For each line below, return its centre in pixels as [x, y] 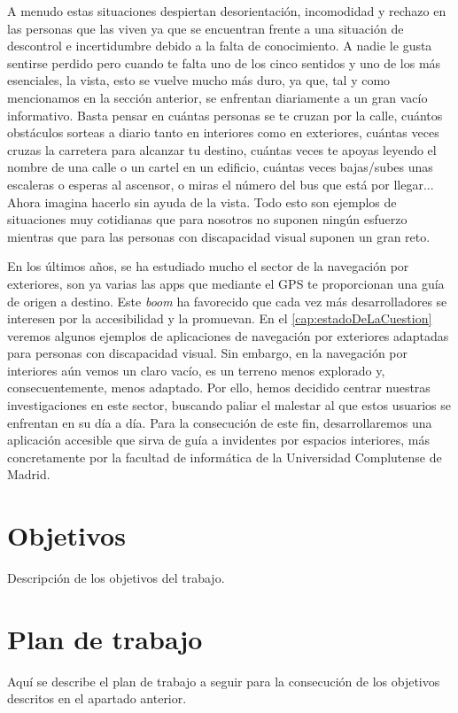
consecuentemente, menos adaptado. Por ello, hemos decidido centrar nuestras [219, 387]
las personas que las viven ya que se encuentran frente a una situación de [206, 28]
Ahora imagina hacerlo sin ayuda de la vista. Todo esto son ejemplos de [202, 201]
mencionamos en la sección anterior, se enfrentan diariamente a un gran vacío [217, 97]
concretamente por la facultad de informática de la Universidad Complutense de [225, 457]
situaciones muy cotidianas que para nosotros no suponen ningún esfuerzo [207, 219]
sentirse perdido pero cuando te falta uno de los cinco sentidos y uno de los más [224, 62]
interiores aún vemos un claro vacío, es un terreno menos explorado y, [196, 370]
